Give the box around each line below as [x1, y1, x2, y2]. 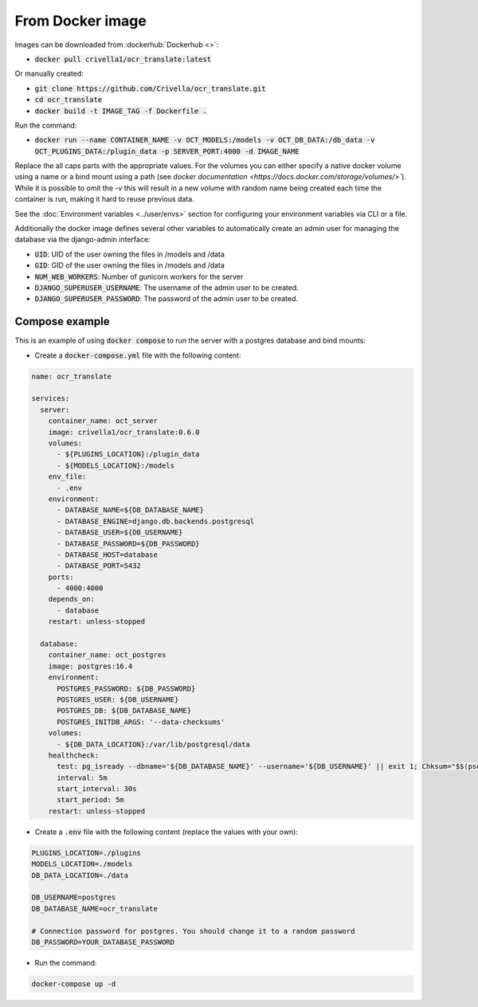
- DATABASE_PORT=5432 [57, 562, 141, 570]
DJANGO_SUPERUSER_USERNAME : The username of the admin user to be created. [34, 283, 299, 292]
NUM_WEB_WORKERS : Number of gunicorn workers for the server [34, 272, 244, 281]
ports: [48, 572, 74, 582]
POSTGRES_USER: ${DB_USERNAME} [57, 695, 179, 704]
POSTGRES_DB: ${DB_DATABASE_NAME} [57, 706, 191, 715]
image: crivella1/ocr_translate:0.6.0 [48, 427, 200, 437]
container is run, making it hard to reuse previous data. [14, 194, 194, 204]
